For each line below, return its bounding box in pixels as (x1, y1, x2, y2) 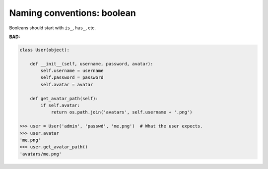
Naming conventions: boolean (9, 7, 136, 18)
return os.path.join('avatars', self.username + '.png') (51, 110, 193, 115)
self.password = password (40, 75, 104, 80)
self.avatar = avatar (40, 82, 93, 87)
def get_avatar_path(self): (30, 96, 99, 101)
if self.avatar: (40, 103, 80, 109)
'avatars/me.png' (19, 151, 62, 157)
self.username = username (40, 68, 104, 74)
